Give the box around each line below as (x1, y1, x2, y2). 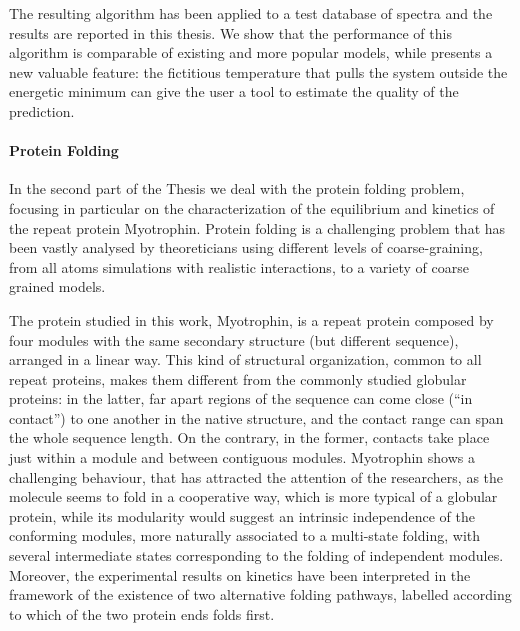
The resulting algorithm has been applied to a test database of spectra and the (9, 3, 493, 23)
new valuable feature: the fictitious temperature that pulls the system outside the (9, 61, 508, 82)
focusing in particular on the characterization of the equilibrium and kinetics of (9, 197, 495, 218)
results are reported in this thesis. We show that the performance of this (9, 22, 452, 43)
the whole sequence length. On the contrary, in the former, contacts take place (9, 427, 490, 448)
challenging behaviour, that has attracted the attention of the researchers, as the (9, 466, 504, 487)
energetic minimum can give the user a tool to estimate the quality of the (9, 81, 459, 102)
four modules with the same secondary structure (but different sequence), (9, 329, 459, 350)
